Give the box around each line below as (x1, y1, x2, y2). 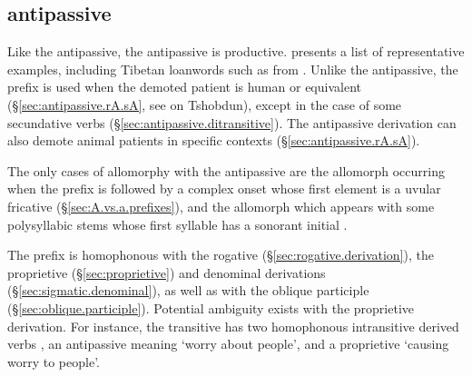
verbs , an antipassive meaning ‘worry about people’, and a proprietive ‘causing (7, 334, 449, 353)
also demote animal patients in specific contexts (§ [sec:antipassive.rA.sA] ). (7, 131, 420, 150)
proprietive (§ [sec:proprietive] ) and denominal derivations (7, 263, 326, 282)
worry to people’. (7, 352, 100, 371)
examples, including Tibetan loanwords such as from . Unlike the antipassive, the (7, 59, 458, 78)
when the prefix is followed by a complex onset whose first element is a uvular (7, 179, 441, 198)
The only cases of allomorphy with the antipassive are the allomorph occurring (7, 161, 445, 180)
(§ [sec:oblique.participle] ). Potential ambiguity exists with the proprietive (7, 298, 414, 317)
